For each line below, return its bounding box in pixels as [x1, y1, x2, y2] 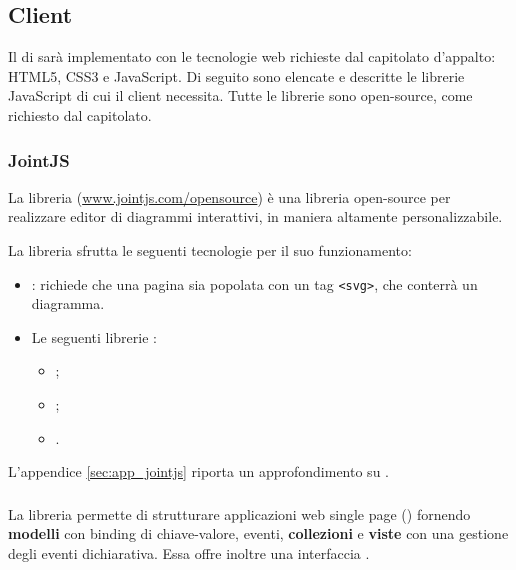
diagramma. [31, 293, 105, 314]
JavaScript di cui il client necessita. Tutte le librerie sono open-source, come [8, 85, 473, 106]
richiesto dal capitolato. [8, 104, 152, 125]
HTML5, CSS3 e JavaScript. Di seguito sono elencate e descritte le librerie [8, 65, 465, 86]
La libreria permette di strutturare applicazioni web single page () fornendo [8, 503, 471, 524]
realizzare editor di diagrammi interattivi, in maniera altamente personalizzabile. [8, 206, 503, 227]
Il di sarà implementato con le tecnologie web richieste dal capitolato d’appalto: [8, 46, 496, 67]
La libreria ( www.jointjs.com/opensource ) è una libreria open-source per [8, 186, 451, 207]
